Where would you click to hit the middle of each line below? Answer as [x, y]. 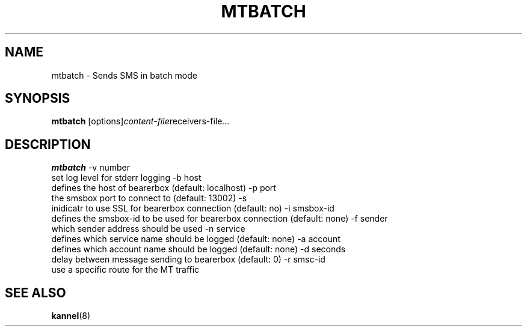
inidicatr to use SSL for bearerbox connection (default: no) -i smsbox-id [193, 208]
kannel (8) [71, 316]
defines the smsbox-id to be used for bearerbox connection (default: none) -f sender [220, 219]
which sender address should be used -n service [148, 229]
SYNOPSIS [38, 99]
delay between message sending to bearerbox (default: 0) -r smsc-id [188, 260]
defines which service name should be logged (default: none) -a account [196, 239]
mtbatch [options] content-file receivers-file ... [140, 121]
